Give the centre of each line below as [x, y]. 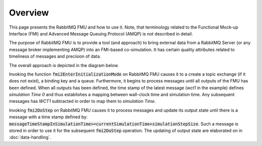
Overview [29, 13]
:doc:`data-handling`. [30, 137]
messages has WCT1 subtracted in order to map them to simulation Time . [82, 101]
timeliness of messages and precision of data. [55, 56]
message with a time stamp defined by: [48, 117]
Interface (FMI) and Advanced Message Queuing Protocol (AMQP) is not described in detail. [101, 33]
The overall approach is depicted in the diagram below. [64, 65]
